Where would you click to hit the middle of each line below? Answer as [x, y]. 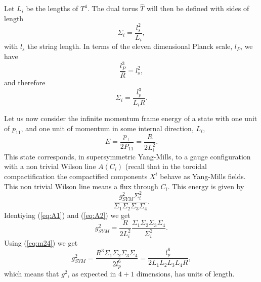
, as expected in [92, 273]
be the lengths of [52, 8]
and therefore [25, 82]
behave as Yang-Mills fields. [203, 176]
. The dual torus [113, 8]
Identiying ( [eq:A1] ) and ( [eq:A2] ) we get [67, 215]
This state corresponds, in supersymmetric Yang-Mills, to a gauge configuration [127, 156]
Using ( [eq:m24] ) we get [41, 242]
